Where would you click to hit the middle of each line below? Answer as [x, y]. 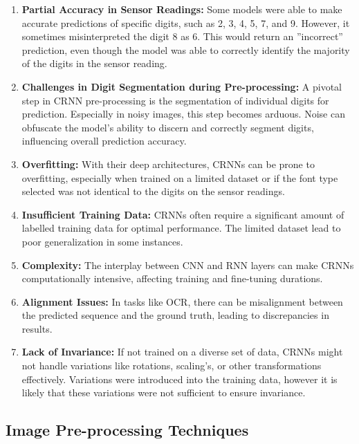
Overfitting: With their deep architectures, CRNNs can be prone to [168, 164]
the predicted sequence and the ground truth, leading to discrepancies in [175, 315]
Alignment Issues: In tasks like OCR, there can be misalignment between [182, 301]
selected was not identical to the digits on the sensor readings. [153, 191]
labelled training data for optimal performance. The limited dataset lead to [181, 228]
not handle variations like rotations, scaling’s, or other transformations [172, 366]
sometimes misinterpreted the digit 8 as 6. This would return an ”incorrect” [182, 36]
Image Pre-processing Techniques [127, 430]
